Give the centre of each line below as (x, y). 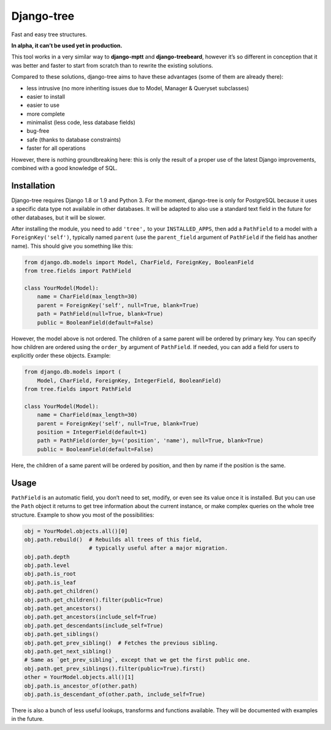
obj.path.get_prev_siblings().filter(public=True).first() (115, 669)
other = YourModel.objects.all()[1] (79, 677)
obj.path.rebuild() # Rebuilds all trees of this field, (113, 540)
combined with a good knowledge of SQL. (64, 168)
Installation (33, 185)
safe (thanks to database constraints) (74, 139)
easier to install (46, 96)
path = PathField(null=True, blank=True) (100, 314)
